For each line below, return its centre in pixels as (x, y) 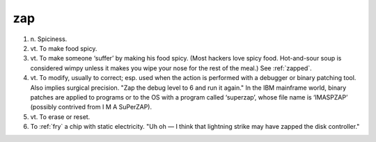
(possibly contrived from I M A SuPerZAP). (91, 107)
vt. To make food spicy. (64, 48)
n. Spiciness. (49, 39)
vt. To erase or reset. (60, 117)
